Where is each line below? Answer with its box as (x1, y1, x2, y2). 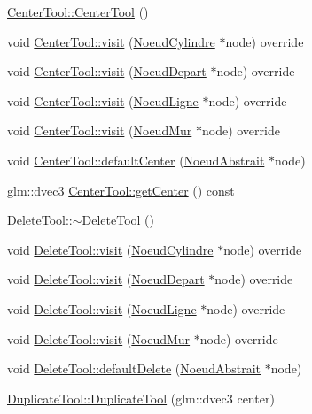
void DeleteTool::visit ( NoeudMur (7, 329, 191, 348)
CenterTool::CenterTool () (7, 3, 149, 20)
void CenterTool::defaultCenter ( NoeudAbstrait (7, 150, 265, 169)
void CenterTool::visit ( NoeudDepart (7, 62, 207, 80)
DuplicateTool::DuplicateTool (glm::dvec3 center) (7, 388, 275, 407)
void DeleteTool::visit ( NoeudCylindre (7, 240, 214, 258)
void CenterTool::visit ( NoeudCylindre (7, 32, 215, 50)
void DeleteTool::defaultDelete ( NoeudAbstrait (7, 359, 261, 378)
